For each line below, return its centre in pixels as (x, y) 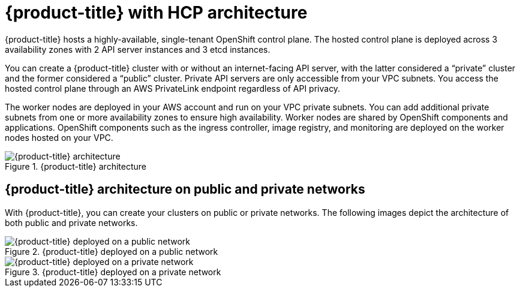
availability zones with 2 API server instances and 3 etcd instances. (138, 49)
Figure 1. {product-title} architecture (76, 166)
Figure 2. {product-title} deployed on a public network (112, 251)
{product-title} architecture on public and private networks (185, 189)
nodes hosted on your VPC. (59, 137)
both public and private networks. (71, 222)
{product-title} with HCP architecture (156, 13)
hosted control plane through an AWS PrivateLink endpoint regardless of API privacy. (173, 88)
